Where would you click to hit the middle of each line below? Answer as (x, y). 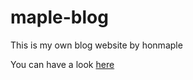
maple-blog (59, 17)
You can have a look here (62, 64)
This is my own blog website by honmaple (96, 45)
